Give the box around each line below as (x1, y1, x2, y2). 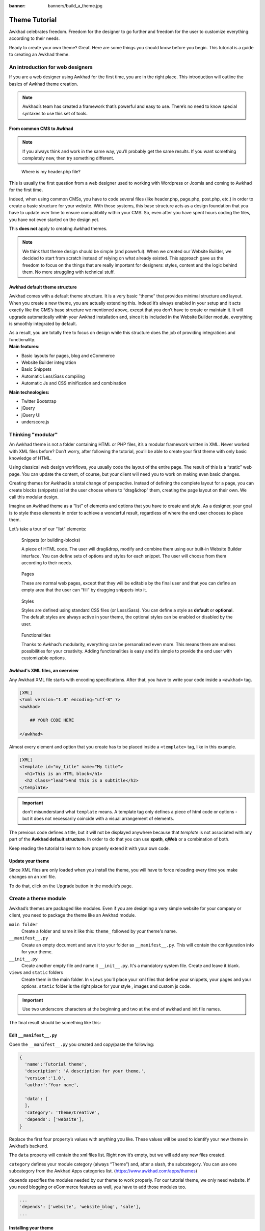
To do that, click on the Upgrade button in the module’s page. (9, 883, 133, 889)
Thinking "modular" (9, 431, 58, 438)
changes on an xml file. (9, 874, 56, 880)
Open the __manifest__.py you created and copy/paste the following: (9, 1041, 155, 1047)
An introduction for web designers (9, 64, 93, 70)
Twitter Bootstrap (21, 398, 56, 404)
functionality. (9, 336, 36, 342)
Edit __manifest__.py (9, 1032, 57, 1038)
